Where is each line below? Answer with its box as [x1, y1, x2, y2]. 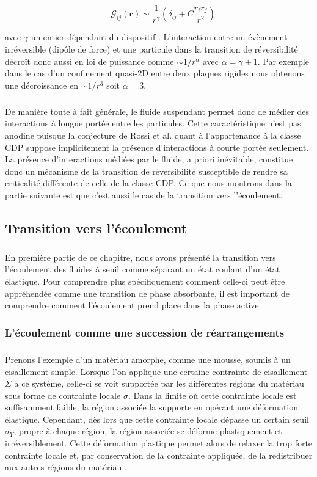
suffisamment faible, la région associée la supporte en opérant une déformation [5, 401, 299, 413]
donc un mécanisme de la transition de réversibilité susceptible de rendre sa [5, 164, 288, 177]
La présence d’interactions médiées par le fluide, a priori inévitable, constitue [5, 153, 293, 166]
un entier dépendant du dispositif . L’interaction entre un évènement [31, 31, 288, 43]
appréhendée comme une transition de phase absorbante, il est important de [5, 286, 290, 299]
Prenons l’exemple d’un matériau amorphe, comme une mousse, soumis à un [5, 352, 291, 365]
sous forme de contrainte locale [5, 388, 121, 401]
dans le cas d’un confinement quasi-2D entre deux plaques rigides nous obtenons [5, 67, 305, 79]
